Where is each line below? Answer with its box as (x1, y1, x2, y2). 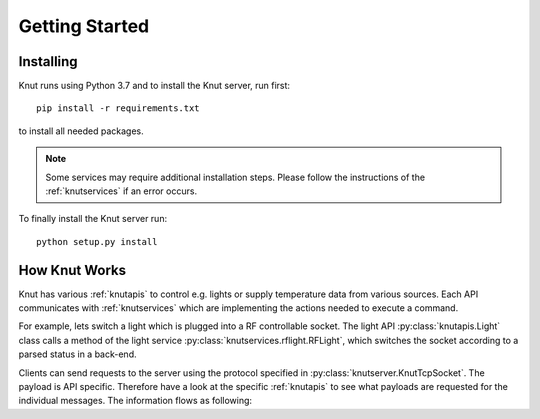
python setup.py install (36, 236, 158, 247)
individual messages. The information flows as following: (18, 395, 253, 407)
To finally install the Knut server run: (18, 213, 168, 225)
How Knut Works (18, 261, 127, 279)
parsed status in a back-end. (18, 348, 137, 360)
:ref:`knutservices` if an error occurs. (45, 185, 198, 197)
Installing (18, 53, 79, 70)
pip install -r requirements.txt (36, 103, 200, 114)
